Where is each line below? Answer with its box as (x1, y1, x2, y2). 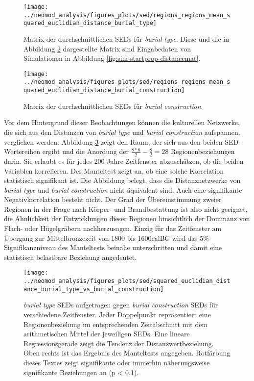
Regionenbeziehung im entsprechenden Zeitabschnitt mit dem (23, 319, 208, 329)
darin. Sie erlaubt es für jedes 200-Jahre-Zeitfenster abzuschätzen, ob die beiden (4, 155, 244, 166)
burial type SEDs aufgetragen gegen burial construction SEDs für (23, 300, 218, 310)
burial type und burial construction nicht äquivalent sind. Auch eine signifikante (4, 184, 242, 195)
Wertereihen (4, 146, 40, 156)
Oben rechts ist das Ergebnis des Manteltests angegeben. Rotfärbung (23, 348, 231, 358)
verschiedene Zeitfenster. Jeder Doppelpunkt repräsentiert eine (23, 309, 211, 320)
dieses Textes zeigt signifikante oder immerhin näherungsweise (23, 357, 210, 367)
